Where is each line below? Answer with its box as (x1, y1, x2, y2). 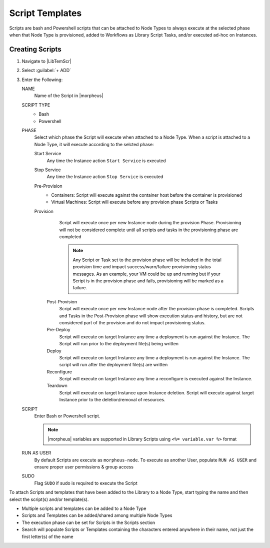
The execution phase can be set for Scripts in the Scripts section (21, 519, 155, 525)
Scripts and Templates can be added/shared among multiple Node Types (21, 512, 172, 518)
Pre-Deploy (46, 327, 70, 333)
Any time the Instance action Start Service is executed (46, 158, 166, 164)
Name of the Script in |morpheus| (34, 93, 103, 99)
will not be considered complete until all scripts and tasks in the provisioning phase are (59, 227, 238, 233)
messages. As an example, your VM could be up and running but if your (72, 271, 221, 277)
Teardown (46, 383, 67, 389)
